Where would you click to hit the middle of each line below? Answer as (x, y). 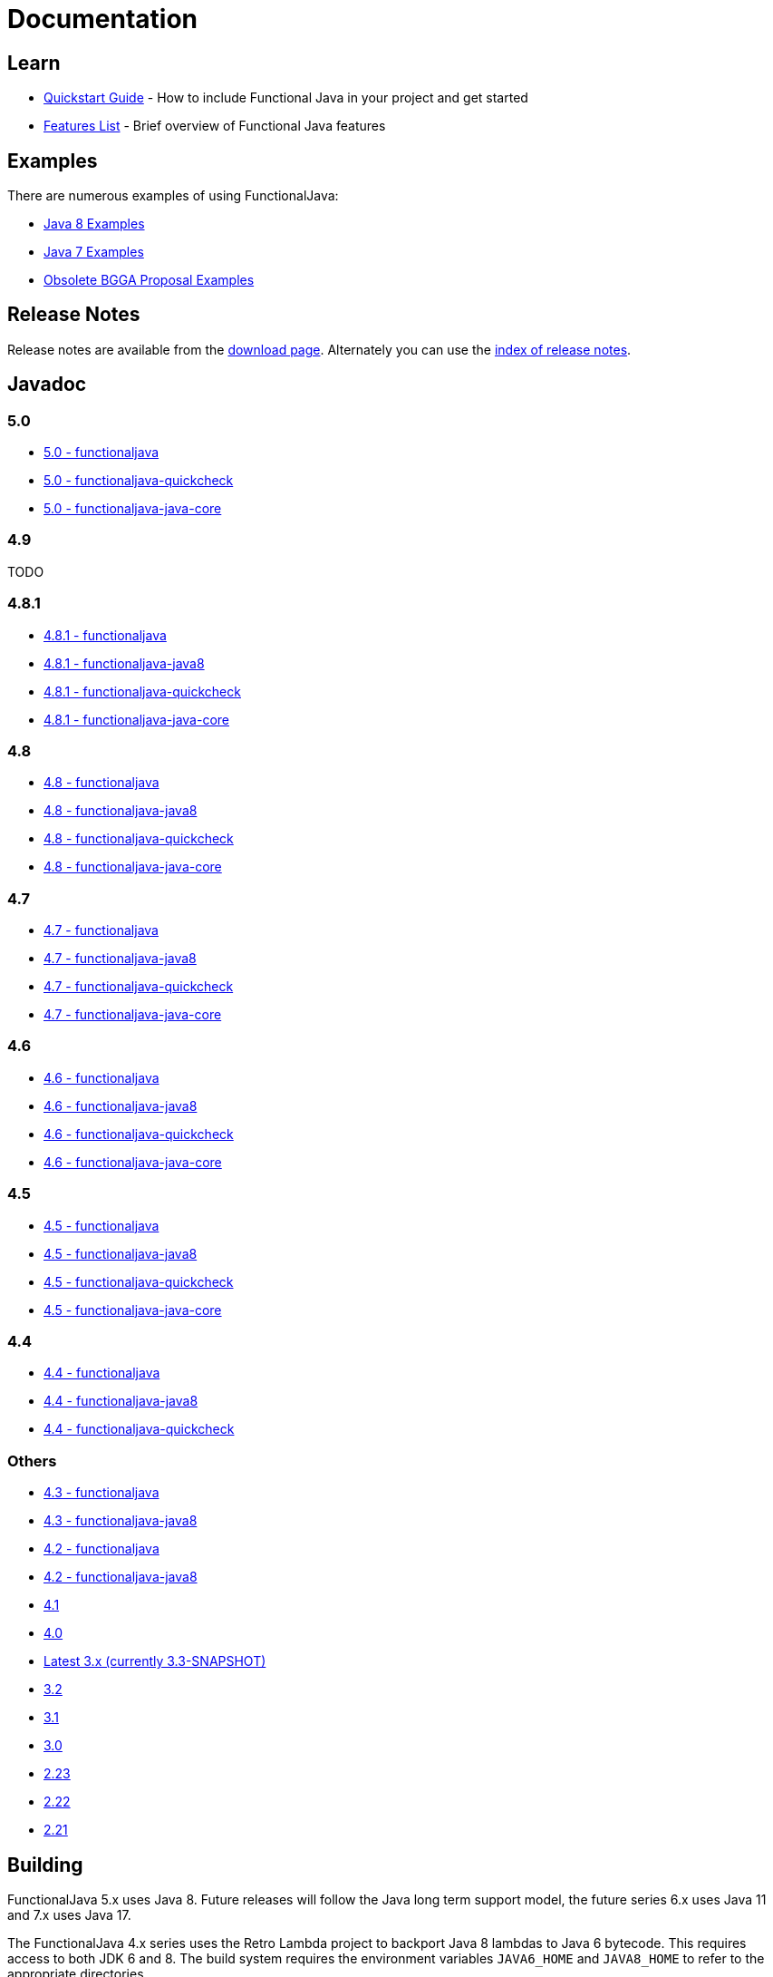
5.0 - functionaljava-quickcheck (139, 481)
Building (45, 1865)
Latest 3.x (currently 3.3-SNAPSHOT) (155, 1661)
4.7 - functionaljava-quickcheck (139, 987)
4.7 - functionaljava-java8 (120, 959)
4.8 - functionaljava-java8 (121, 811)
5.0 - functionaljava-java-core (133, 509)
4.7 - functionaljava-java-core (133, 1015)
